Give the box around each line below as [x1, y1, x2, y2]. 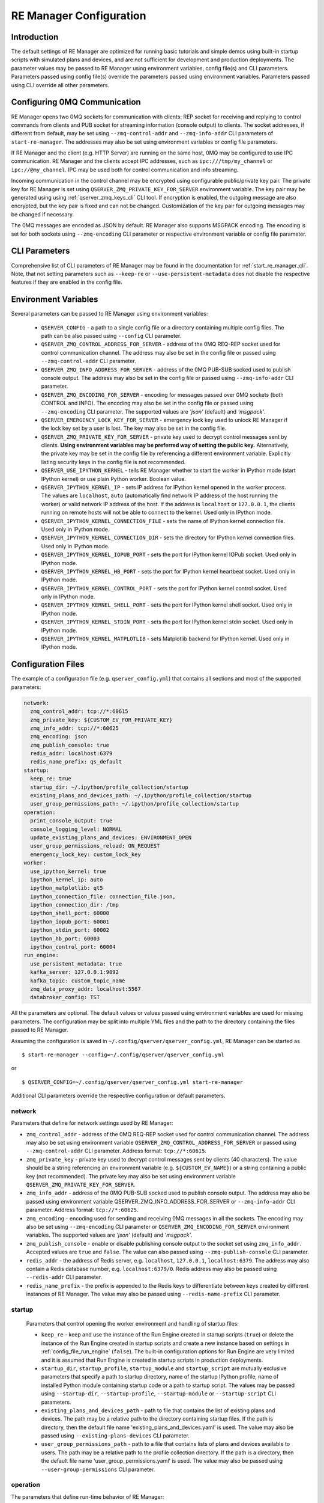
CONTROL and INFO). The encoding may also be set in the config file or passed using [41, 400, 254, 407]
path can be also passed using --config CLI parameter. [41, 332, 182, 339]
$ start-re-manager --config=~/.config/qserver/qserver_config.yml [22, 1051, 224, 1058]
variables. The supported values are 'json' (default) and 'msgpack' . [26, 1231, 193, 1238]
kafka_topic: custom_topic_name [30, 977, 125, 984]
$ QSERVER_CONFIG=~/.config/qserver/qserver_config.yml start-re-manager [22, 1079, 244, 1085]
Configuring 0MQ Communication [11, 97, 141, 108]
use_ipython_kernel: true [30, 868, 106, 875]
